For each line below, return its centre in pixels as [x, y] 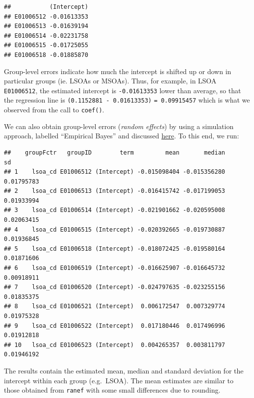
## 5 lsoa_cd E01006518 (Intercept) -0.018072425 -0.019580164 [115, 249]
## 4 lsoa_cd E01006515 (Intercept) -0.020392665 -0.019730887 [115, 229]
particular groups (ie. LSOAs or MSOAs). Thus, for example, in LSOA [110, 81]
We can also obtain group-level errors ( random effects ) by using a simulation [119, 126]
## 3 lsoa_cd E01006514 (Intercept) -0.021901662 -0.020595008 [115, 210]
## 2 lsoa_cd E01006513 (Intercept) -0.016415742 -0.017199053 [115, 191]
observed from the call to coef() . [54, 110]
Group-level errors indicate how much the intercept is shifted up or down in [118, 71]
